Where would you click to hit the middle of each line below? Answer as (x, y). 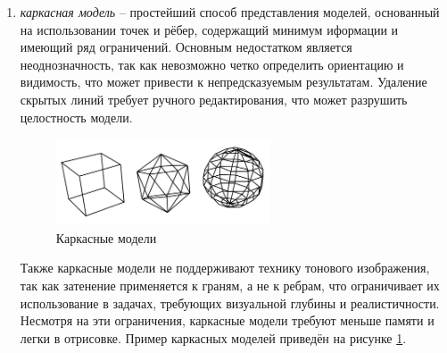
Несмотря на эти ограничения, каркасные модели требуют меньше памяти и (227, 320)
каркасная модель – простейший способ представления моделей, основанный (230, 12)
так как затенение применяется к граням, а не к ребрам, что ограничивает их (230, 285)
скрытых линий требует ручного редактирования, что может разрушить (214, 99)
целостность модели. (76, 117)
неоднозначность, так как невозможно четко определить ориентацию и (212, 64)
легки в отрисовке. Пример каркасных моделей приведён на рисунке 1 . (213, 337)
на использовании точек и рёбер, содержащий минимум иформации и (209, 29)
